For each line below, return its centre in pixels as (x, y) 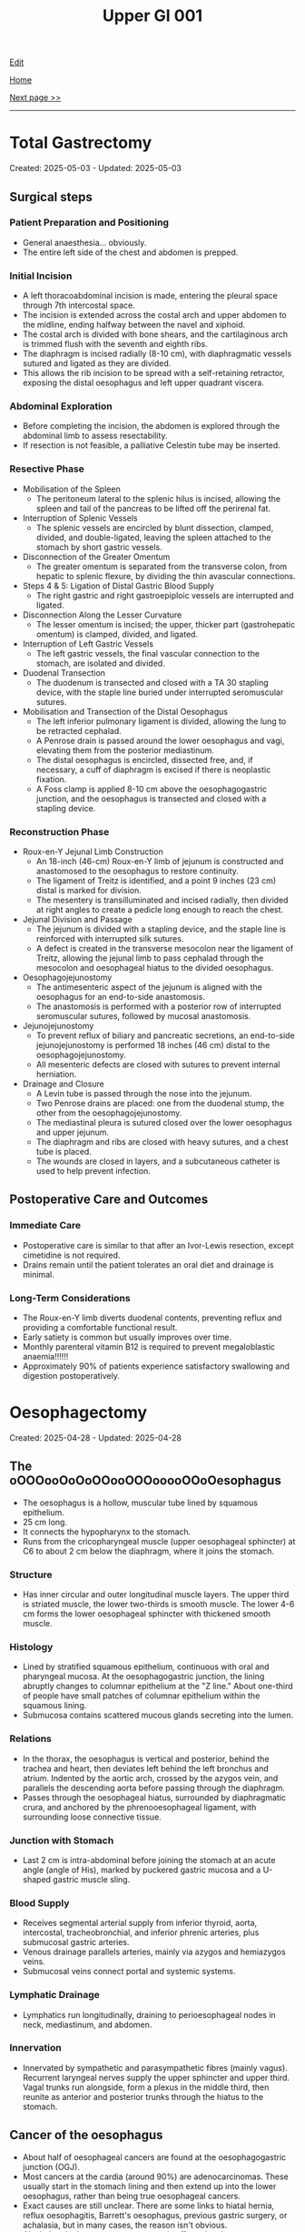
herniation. (56, 1074)
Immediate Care (45, 1226)
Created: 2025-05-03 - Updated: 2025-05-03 (95, 168)
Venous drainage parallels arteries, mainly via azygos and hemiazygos (154, 1952)
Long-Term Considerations (70, 1298)
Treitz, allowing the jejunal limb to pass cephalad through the (150, 958)
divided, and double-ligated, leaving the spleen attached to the (153, 537)
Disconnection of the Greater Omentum (96, 556)
